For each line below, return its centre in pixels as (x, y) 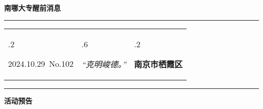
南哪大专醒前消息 (32, 8)
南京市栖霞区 (159, 64)
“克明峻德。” (104, 64)
